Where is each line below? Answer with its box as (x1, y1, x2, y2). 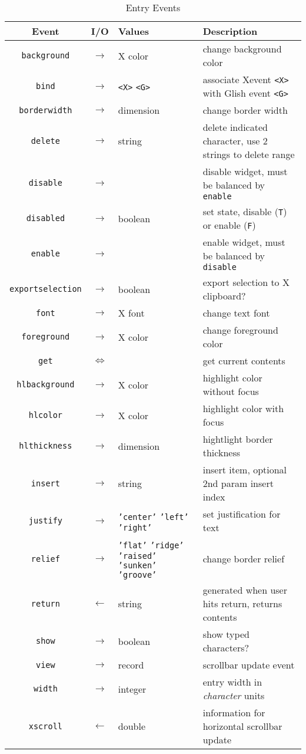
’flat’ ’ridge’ (118, 541, 184, 550)
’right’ (118, 522, 152, 532)
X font (118, 306, 145, 320)
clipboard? (202, 289, 246, 302)
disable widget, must (202, 164, 288, 178)
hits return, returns (202, 597, 282, 610)
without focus (202, 384, 259, 398)
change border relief (202, 552, 285, 565)
